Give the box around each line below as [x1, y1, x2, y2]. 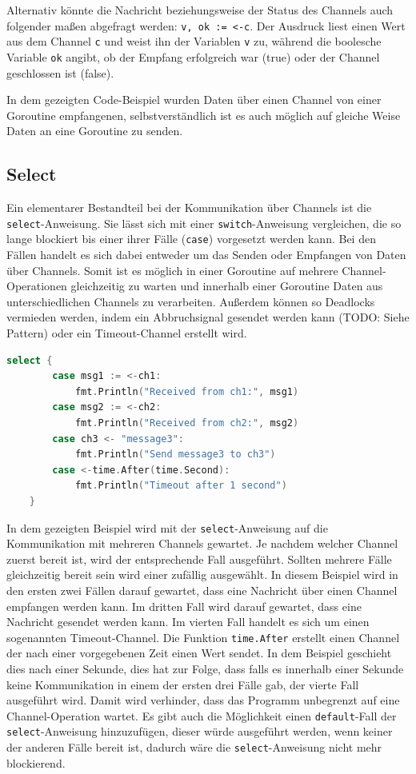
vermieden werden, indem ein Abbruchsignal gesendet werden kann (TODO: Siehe [6, 309, 410, 325]
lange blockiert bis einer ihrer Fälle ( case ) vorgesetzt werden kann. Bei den [6, 230, 376, 247]
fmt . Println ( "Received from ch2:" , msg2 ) [74, 417, 299, 429]
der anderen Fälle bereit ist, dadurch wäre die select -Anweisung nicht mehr [6, 739, 382, 756]
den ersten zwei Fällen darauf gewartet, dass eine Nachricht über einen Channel [6, 581, 398, 598]
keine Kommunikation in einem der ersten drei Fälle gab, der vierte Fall [6, 676, 359, 692]
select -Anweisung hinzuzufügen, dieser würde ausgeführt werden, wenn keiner [6, 723, 393, 740]
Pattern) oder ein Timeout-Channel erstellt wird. [6, 325, 247, 341]
